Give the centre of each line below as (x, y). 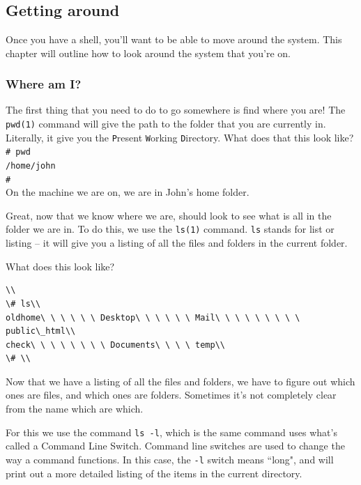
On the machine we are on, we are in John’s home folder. (128, 192)
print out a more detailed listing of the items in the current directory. (154, 473)
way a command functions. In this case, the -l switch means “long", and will (170, 459)
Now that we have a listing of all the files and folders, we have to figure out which (180, 381)
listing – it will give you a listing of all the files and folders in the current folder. (177, 243)
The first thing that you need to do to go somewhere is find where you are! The (176, 110)
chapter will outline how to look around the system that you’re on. (148, 53)
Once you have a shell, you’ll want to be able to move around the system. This (174, 39)
